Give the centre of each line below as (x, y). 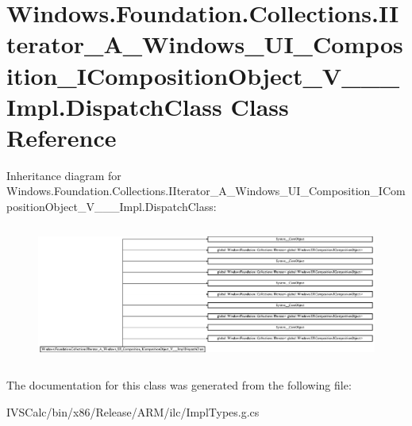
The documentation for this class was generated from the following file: (179, 384)
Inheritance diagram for (64, 175)
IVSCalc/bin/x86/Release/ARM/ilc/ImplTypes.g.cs (133, 411)
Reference (62, 137)
